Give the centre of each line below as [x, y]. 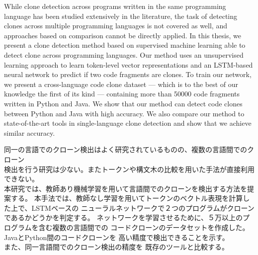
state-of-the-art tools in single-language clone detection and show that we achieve [128, 123]
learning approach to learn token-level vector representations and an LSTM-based [129, 64]
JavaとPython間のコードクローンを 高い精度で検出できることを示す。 [117, 237]
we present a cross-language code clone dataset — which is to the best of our [121, 84]
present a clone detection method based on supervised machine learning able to [125, 45]
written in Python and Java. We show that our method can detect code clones [123, 103]
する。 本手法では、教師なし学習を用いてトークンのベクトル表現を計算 [127, 198]
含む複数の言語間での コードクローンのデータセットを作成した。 [144, 227]
